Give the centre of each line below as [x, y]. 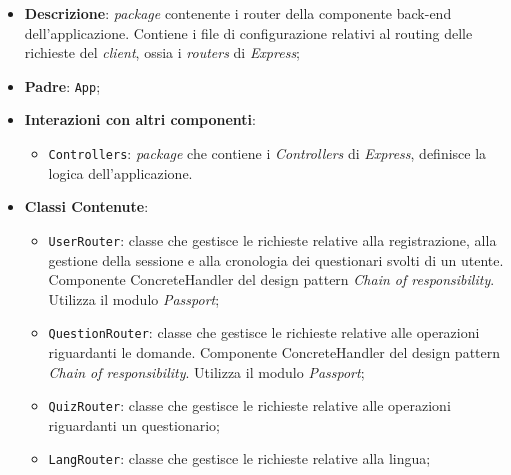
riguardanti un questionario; [134, 424]
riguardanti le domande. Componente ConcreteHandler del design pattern [274, 351]
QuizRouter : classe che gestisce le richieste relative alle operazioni [249, 405]
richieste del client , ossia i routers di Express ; [162, 52]
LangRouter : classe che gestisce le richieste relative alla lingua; [239, 458]
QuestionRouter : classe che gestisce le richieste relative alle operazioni [264, 332]
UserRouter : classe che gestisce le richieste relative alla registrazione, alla [272, 239]
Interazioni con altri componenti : [140, 119]
